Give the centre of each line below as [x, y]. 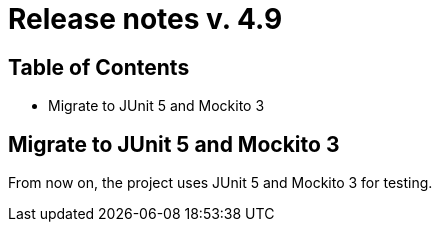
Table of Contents [99, 67]
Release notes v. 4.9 [145, 19]
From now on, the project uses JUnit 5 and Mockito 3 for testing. [220, 183]
